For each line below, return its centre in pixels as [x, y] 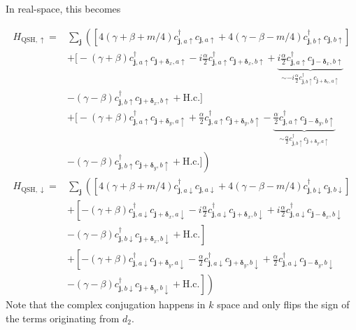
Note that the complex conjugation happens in [106, 304]
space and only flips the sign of [283, 304]
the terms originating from [63, 318]
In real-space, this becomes [63, 8]
